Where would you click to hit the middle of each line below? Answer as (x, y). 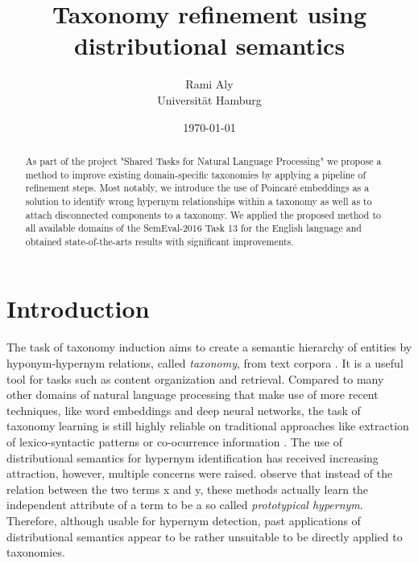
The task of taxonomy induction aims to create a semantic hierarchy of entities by (209, 347)
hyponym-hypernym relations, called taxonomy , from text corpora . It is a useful (205, 363)
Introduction (78, 308)
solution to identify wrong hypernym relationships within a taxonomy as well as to (199, 201)
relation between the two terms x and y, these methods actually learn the (188, 489)
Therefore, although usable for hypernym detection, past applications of (184, 520)
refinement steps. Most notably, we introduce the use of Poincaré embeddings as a (197, 188)
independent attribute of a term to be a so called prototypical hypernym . (185, 505)
